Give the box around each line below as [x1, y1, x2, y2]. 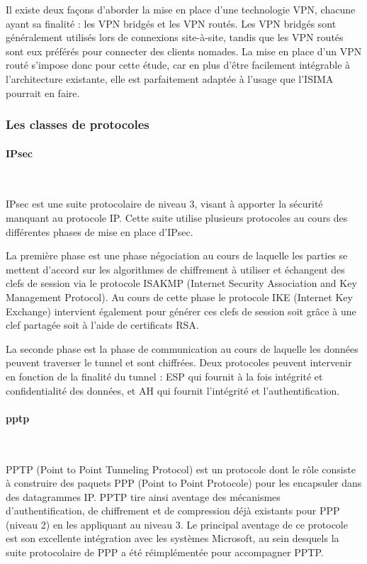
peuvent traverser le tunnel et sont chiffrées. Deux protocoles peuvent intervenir [6, 355, 352, 370]
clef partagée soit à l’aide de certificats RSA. [6, 317, 199, 332]
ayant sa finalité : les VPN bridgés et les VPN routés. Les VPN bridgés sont [6, 16, 337, 30]
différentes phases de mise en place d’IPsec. [6, 224, 193, 239]
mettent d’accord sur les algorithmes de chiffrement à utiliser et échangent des [6, 261, 345, 276]
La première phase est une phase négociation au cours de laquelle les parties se [6, 248, 348, 263]
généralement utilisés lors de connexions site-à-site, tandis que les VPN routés [6, 30, 344, 45]
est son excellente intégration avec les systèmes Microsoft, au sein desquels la [6, 531, 339, 546]
